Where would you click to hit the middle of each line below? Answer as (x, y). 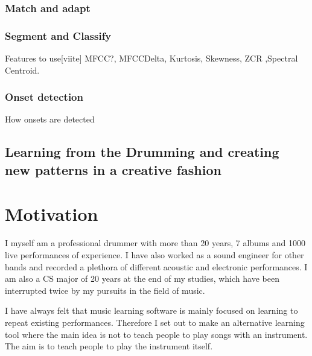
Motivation (52, 214)
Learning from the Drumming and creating (142, 152)
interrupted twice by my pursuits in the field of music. (105, 290)
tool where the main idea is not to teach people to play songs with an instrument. (156, 334)
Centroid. (22, 70)
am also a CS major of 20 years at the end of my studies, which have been (142, 278)
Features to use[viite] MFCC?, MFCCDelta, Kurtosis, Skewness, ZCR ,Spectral (151, 58)
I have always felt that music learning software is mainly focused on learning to (151, 310)
